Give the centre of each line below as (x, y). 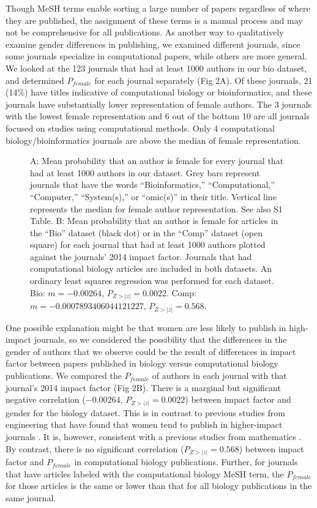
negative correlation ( (46, 399)
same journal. (31, 497)
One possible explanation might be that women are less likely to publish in (146, 327)
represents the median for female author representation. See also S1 (156, 208)
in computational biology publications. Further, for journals (186, 462)
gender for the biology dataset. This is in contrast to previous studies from (145, 412)
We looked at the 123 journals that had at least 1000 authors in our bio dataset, (156, 68)
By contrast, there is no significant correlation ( (95, 448)
